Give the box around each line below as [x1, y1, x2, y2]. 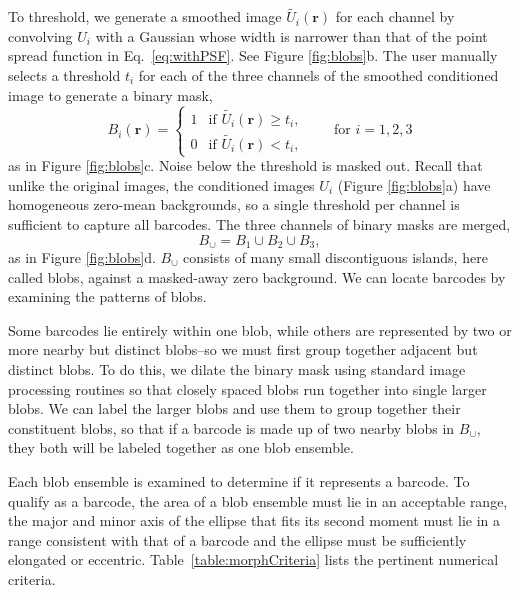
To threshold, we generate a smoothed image [8, 6, 282, 27]
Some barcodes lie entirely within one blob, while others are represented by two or [8, 319, 512, 340]
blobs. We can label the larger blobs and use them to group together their [8, 398, 461, 419]
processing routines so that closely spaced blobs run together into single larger [8, 378, 487, 399]
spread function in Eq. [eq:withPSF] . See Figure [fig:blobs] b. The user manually [8, 45, 498, 66]
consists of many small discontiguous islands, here [183, 247, 488, 268]
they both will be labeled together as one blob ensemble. [8, 437, 354, 458]
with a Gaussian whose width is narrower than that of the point [95, 25, 488, 46]
